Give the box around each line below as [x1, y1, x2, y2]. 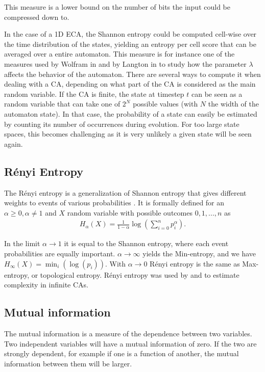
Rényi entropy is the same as [150, 258, 240, 269]
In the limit [4, 238, 40, 249]
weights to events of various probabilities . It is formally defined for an [4, 197, 225, 208]
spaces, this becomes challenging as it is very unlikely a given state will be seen [4, 128, 252, 139]
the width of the [208, 98, 259, 109]
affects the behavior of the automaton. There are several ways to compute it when [4, 68, 261, 79]
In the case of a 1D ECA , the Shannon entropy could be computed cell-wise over [4, 29, 257, 39]
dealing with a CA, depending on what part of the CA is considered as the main [4, 78, 256, 89]
